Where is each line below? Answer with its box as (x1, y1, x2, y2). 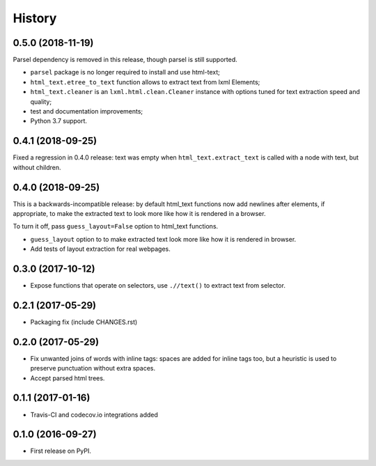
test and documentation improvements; (30, 107, 143, 116)
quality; (30, 98, 52, 106)
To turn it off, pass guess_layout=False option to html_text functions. (13, 222, 219, 231)
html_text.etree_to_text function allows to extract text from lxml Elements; (30, 77, 260, 86)
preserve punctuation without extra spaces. (30, 364, 156, 373)
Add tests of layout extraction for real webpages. (30, 244, 171, 254)
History (13, 10, 57, 26)
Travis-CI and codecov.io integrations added (30, 410, 158, 419)
